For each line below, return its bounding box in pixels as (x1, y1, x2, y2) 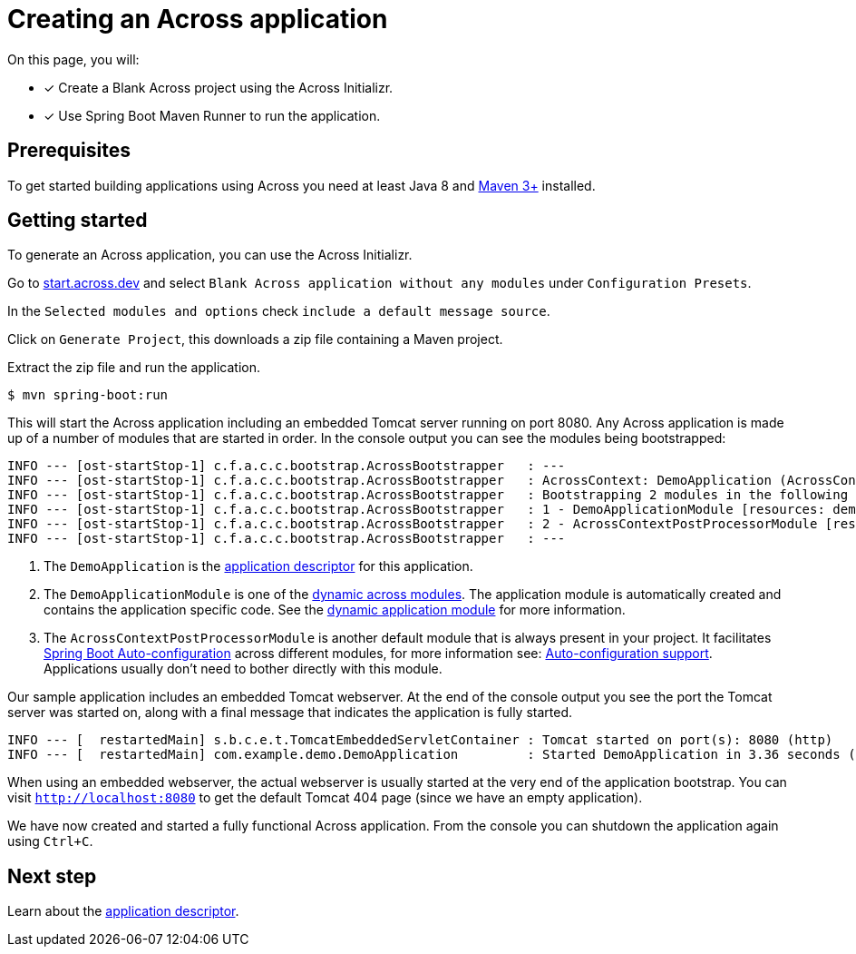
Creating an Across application (7, 4, 388, 34)
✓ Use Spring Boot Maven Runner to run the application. (44, 107, 381, 123)
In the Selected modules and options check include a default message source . (7, 303, 550, 320)
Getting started (7, 209, 148, 232)
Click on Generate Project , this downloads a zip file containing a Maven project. (7, 331, 503, 348)
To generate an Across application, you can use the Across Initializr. (7, 247, 413, 263)
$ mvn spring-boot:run (7, 388, 169, 403)
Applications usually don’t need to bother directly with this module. (44, 661, 443, 677)
